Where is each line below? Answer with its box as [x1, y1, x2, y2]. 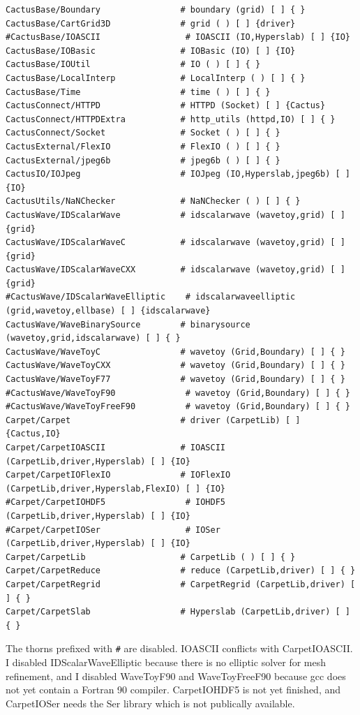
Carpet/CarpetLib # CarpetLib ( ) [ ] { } [6, 552, 296, 562]
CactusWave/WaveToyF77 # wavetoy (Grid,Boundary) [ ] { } [6, 374, 345, 385]
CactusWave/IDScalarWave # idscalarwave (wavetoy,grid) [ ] [6, 209, 345, 220]
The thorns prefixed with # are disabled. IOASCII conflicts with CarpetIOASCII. [6, 641, 353, 656]
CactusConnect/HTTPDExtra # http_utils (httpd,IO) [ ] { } [6, 114, 336, 124]
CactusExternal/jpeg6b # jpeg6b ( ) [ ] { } [6, 155, 280, 165]
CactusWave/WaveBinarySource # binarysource [6, 319, 250, 330]
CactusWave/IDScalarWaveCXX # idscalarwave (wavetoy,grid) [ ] [6, 265, 345, 275]
